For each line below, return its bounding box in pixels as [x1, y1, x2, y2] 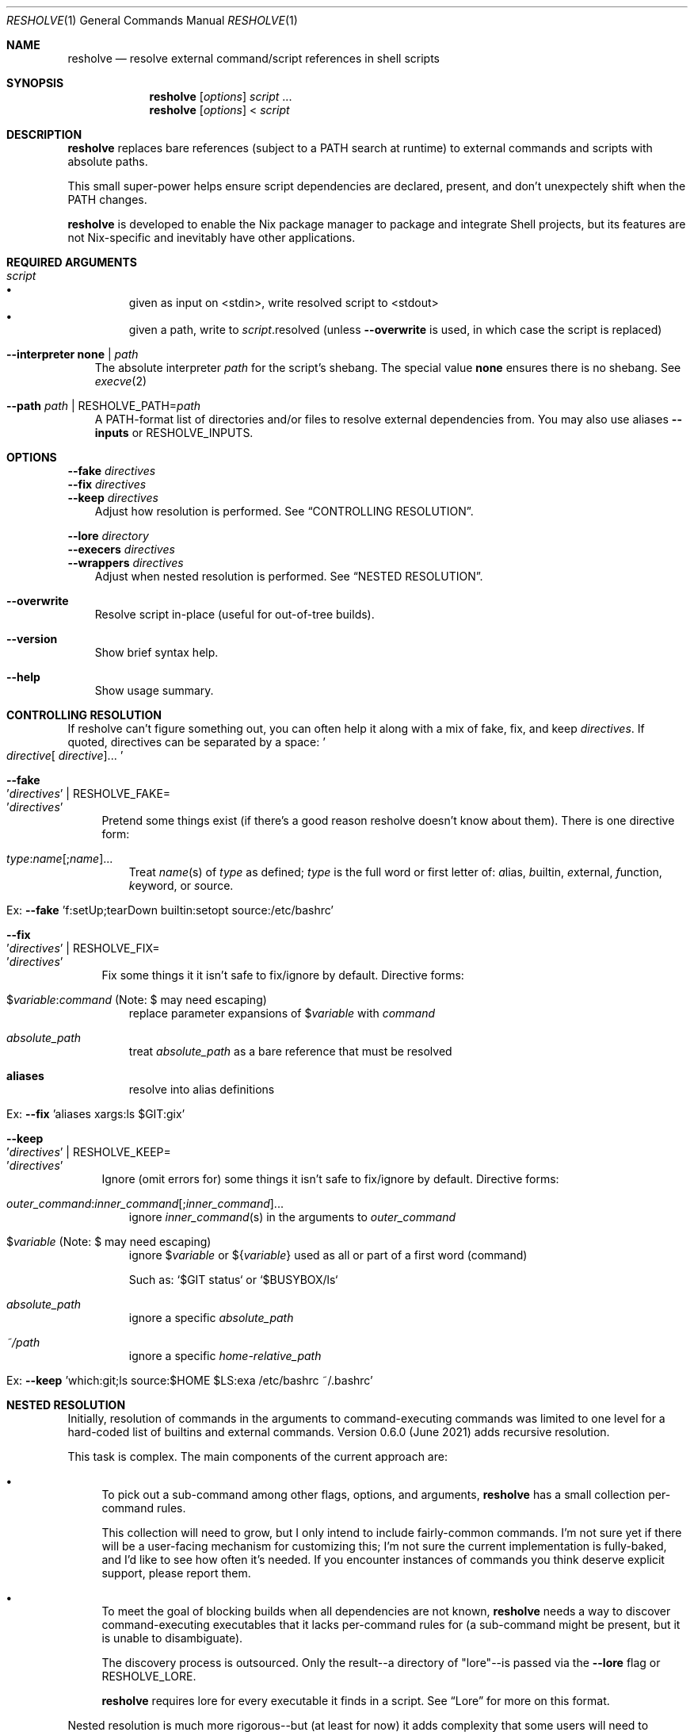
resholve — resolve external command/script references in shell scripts [67, 52, 440, 65]
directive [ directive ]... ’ [6, 749, 124, 762]
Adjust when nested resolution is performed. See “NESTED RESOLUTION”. [94, 569, 483, 583]
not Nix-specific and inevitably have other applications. [67, 231, 356, 244]
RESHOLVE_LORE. [101, 1669, 196, 1683]
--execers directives [67, 542, 175, 556]
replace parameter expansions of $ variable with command [128, 1006, 436, 1020]
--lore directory [67, 529, 149, 542]
